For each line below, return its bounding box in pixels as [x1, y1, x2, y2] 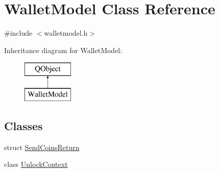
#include [4, 28, 33, 38]
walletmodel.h [44, 28, 88, 38]
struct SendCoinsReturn [4, 141, 80, 152]
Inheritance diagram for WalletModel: [4, 44, 123, 55]
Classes [4, 117, 43, 133]
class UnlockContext [4, 159, 68, 169]
